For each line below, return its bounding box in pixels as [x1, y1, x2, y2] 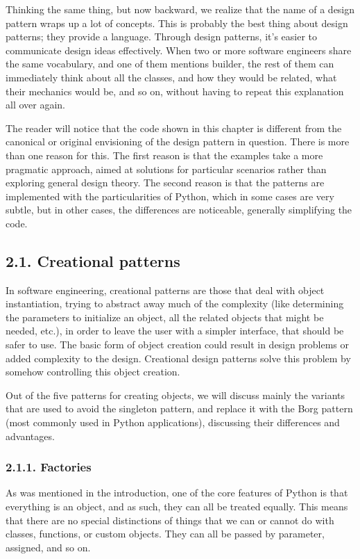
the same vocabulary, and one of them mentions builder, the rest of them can [6, 56, 334, 71]
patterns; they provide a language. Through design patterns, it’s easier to [6, 29, 317, 44]
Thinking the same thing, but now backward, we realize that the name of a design [6, 2, 355, 16]
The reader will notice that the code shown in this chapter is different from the [6, 120, 342, 135]
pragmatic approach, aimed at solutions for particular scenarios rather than [6, 161, 327, 176]
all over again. [6, 97, 65, 112]
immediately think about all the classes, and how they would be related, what [6, 70, 337, 84]
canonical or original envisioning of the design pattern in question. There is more [6, 134, 350, 149]
